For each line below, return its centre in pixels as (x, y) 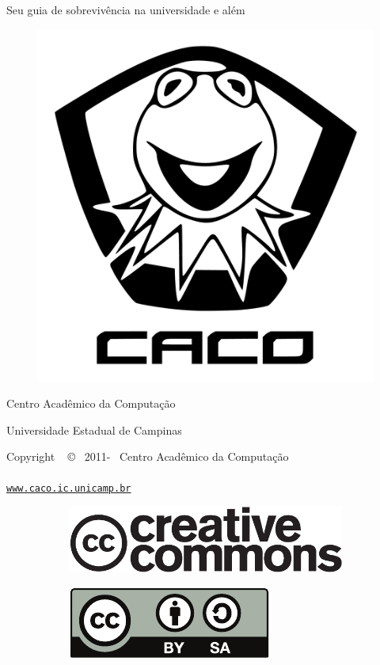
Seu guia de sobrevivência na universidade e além (126, 9)
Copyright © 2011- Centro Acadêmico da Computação (148, 456)
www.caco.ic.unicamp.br (69, 489)
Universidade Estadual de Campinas (94, 429)
